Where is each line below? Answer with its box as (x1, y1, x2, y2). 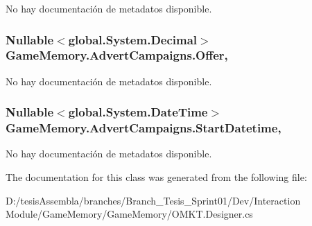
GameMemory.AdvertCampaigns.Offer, (6, 46, 228, 64)
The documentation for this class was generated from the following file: (6, 170, 307, 184)
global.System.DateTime (68, 103, 208, 121)
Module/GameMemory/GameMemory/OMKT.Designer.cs (6, 207, 253, 221)
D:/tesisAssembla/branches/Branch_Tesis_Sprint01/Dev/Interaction (6, 193, 301, 207)
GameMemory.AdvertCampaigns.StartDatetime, (6, 119, 281, 137)
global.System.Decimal (68, 31, 198, 48)
